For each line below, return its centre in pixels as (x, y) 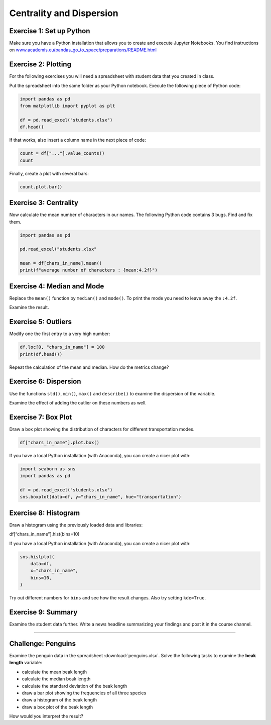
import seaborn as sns (48, 469)
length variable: (26, 663)
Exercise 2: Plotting (40, 65)
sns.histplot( (37, 557)
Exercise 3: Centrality (44, 203)
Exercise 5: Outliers (41, 322)
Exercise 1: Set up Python (50, 31)
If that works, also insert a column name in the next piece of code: (78, 140)
